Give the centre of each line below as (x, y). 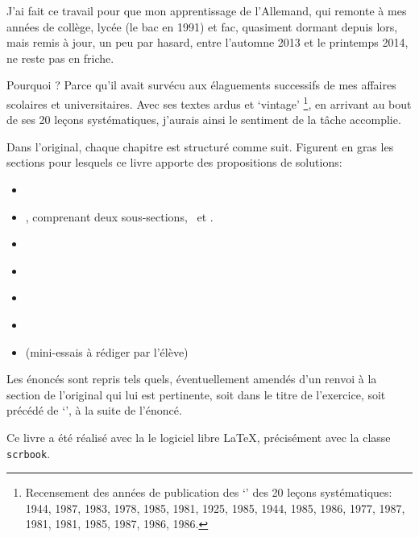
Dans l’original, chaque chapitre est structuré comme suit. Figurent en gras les (200, 146)
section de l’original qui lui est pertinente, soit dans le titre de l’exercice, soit (196, 394)
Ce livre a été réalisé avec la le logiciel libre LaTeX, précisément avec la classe (199, 437)
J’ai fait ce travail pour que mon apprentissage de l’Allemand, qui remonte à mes (207, 10)
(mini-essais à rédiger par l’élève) (107, 351)
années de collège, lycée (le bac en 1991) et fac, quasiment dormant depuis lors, (202, 26)
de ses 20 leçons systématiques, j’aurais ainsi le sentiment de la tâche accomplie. (204, 120)
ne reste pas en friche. (60, 58)
